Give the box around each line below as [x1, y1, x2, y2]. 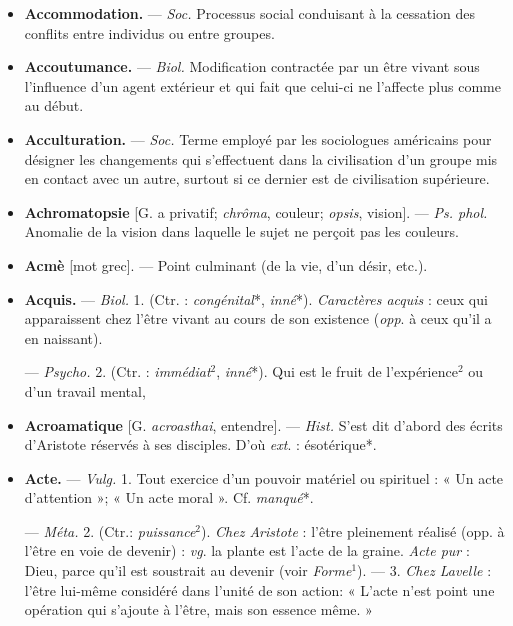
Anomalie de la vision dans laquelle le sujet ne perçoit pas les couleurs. [24, 221, 459, 242]
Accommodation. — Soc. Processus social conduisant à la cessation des [24, 3, 476, 23]
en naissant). [24, 327, 103, 348]
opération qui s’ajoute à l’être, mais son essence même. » [24, 599, 373, 620]
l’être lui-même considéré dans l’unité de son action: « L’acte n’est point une [24, 579, 495, 600]
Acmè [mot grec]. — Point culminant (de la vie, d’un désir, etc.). [24, 254, 428, 275]
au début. [24, 95, 84, 116]
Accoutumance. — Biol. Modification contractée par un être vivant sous [24, 56, 480, 77]
